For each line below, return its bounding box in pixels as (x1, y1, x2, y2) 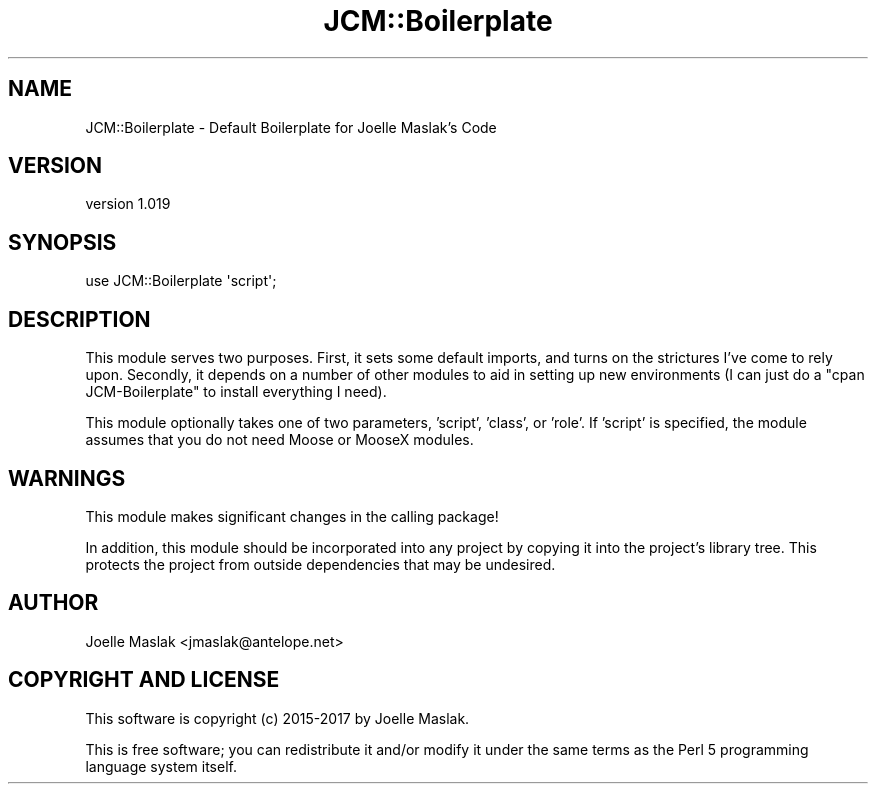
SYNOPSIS (8, 229, 117, 255)
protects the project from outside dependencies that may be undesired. (85, 555, 556, 573)
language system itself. (85, 757, 237, 775)
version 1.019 (85, 195, 171, 213)
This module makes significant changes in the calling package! (85, 507, 499, 525)
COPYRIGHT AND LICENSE (8, 667, 280, 693)
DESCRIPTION (8, 306, 151, 332)
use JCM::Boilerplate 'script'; (85, 272, 277, 290)
